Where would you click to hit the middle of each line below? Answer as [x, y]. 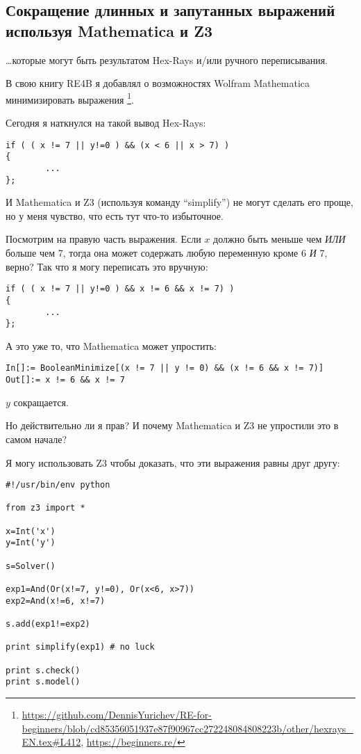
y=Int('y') [31, 543]
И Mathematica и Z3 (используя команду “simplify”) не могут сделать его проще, [179, 202]
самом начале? [36, 439]
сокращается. [41, 402]
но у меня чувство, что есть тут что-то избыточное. [115, 215]
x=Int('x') [31, 531]
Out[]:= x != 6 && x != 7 [65, 380]
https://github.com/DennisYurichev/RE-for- [117, 714]
